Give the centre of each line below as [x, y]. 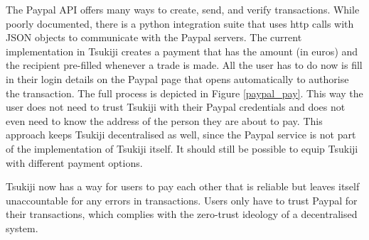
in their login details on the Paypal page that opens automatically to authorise [177, 78]
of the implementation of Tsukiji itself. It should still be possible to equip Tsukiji [182, 148]
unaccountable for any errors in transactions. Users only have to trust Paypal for [182, 200]
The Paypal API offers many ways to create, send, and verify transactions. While [183, 9]
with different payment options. [74, 162]
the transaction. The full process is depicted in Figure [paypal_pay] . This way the [184, 93]
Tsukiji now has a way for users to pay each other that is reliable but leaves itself [183, 186]
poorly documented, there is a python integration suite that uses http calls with [180, 23]
